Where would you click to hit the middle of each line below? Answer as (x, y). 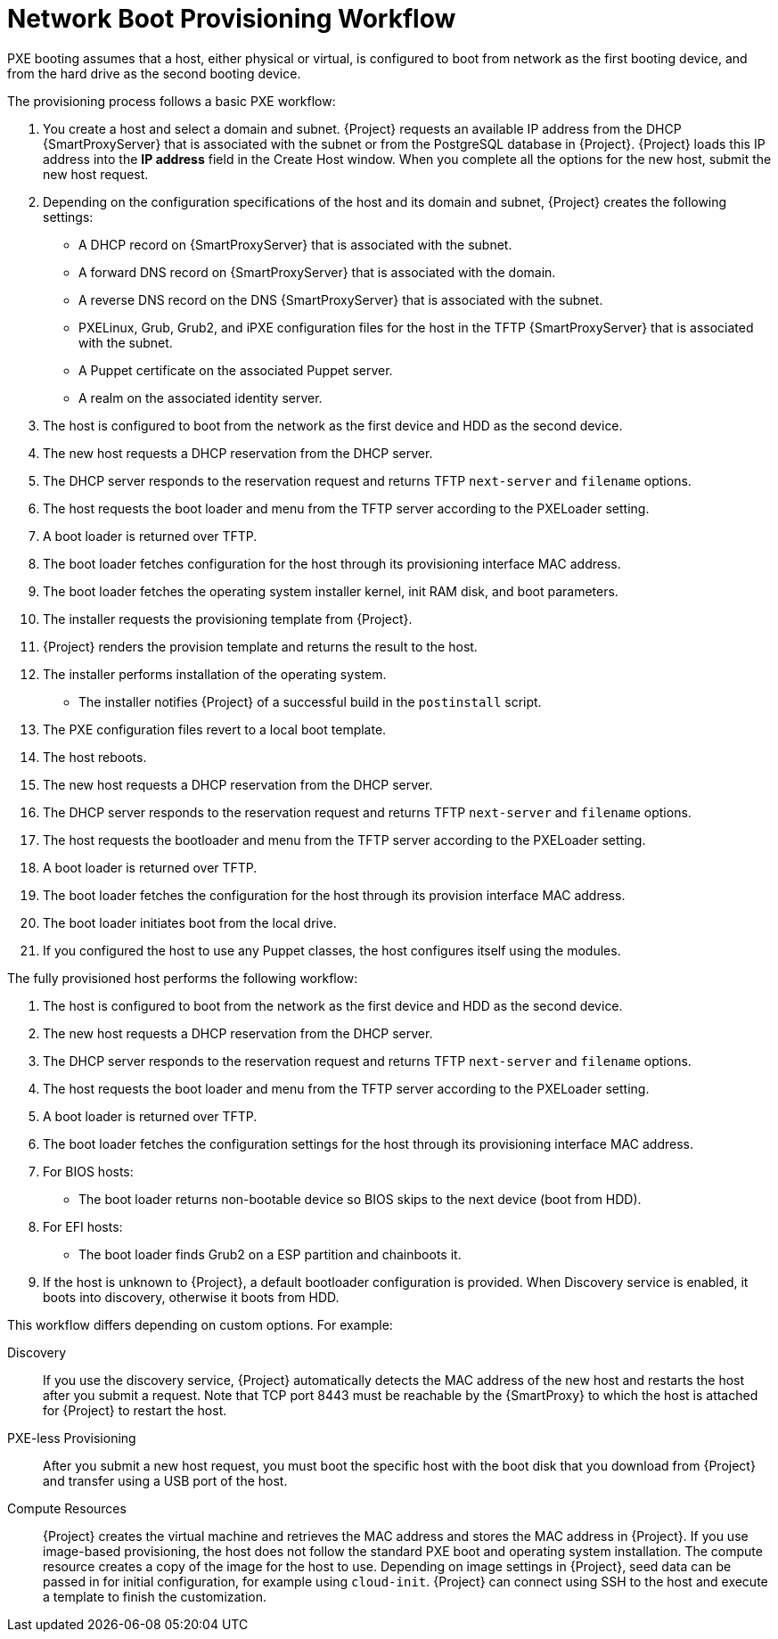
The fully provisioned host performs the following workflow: (183, 978)
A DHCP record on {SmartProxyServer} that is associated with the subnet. (295, 244)
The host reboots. (95, 757)
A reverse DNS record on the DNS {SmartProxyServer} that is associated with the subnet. (341, 299)
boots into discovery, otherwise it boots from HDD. (191, 1297)
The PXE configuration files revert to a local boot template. (215, 729)
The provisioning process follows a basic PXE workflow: (172, 101)
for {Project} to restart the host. (135, 1410)
